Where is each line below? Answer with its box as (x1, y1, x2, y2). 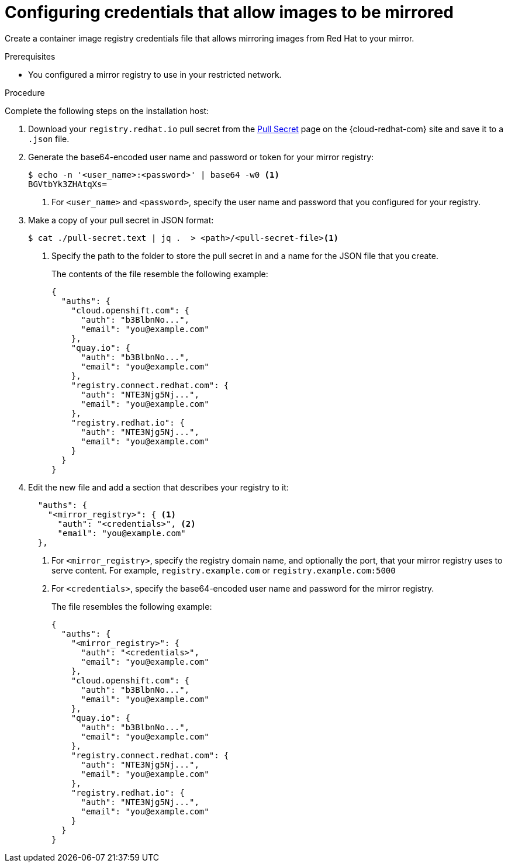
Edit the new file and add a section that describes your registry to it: (28, 482, 289, 492)
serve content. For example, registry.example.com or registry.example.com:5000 (51, 565, 396, 575)
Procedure (5, 87, 45, 98)
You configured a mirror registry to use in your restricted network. (28, 69, 282, 80)
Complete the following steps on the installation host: (5, 105, 209, 116)
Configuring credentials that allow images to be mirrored (5, 2, 454, 22)
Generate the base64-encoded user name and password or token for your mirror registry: (28, 151, 374, 162)
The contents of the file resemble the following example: (51, 268, 268, 279)
